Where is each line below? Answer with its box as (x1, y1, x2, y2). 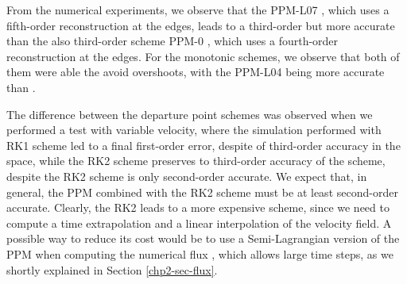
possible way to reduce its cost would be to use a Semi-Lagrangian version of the (6, 230, 400, 247)
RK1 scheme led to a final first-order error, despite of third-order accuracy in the (6, 136, 401, 153)
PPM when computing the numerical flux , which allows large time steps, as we (6, 245, 393, 262)
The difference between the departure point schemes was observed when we (6, 106, 373, 122)
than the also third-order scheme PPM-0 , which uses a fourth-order (6, 33, 339, 49)
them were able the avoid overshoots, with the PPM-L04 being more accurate (6, 63, 385, 80)
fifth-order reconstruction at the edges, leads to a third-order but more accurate (6, 17, 395, 33)
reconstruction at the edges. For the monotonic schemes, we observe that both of (6, 48, 400, 64)
